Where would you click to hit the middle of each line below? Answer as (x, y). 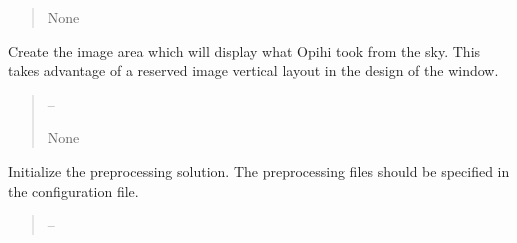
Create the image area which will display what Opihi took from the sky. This (244, 50)
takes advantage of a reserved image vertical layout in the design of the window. (253, 70)
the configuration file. (73, 190)
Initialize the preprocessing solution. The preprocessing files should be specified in (259, 170)
